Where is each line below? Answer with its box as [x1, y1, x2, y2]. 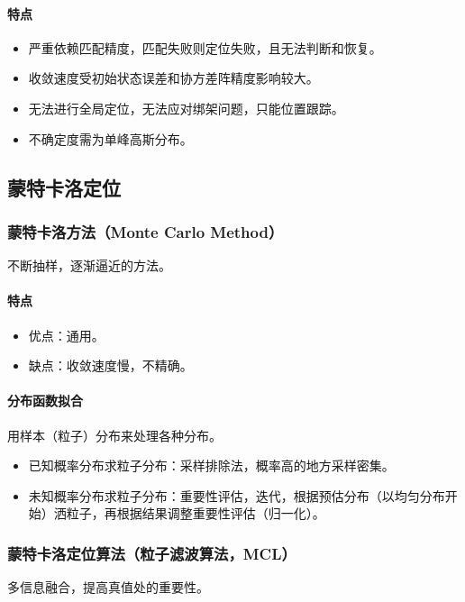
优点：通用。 [28, 325, 105, 344]
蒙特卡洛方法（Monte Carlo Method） [7, 220, 284, 242]
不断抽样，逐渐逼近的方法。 [7, 256, 171, 275]
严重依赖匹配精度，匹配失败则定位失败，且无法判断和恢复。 [28, 38, 382, 57]
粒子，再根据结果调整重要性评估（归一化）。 [66, 504, 325, 523]
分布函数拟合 [7, 391, 83, 410]
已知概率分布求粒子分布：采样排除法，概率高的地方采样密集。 [28, 456, 395, 475]
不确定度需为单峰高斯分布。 [28, 129, 193, 148]
